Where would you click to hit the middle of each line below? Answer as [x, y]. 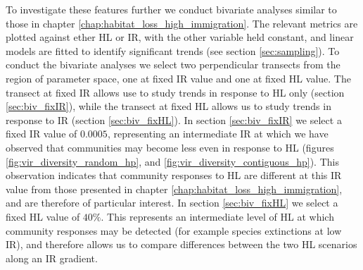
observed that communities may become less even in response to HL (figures [170, 147]
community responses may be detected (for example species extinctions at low [174, 230]
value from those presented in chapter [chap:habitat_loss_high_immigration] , [174, 189]
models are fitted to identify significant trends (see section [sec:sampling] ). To [173, 50]
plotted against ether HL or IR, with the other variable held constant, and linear [180, 37]
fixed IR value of [42, 134]
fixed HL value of [43, 216]
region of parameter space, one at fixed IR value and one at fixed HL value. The [178, 78]
